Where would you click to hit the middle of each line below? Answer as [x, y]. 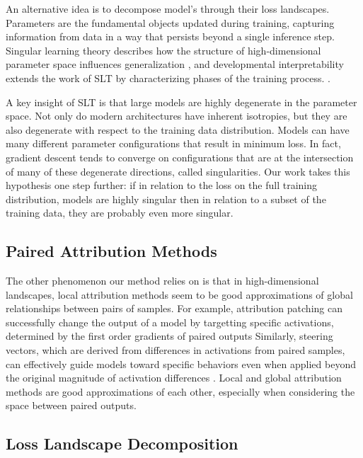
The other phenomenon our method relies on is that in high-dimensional [162, 281]
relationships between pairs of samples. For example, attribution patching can [174, 308]
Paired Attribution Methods [111, 251]
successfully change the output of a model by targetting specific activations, [170, 322]
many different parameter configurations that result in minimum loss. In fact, [173, 143]
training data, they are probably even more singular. [120, 213]
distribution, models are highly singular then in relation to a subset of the [166, 199]
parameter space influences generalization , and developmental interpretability [175, 64]
